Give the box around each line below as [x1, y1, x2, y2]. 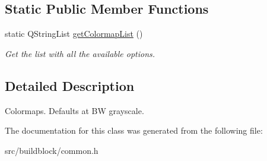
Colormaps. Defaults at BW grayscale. [5, 104, 144, 116]
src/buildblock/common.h [5, 144, 98, 156]
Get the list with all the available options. [5, 47, 155, 59]
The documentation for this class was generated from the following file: [5, 124, 263, 137]
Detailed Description [5, 76, 135, 94]
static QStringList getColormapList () [5, 27, 143, 40]
